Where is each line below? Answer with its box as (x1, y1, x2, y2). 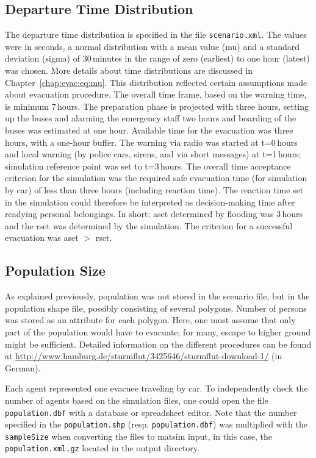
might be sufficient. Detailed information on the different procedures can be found (5, 337, 312, 350)
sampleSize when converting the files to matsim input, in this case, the (5, 429, 272, 442)
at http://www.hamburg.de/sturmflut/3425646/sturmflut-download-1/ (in (5, 349, 282, 362)
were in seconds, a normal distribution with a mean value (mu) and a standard (5, 40, 300, 52)
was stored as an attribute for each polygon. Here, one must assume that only (5, 313, 296, 326)
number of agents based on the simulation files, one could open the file (5, 393, 268, 406)
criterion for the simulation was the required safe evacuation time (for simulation (5, 171, 307, 184)
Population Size (5, 261, 106, 280)
